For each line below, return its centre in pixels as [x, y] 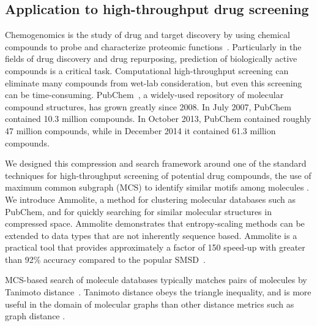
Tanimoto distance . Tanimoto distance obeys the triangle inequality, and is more [158, 292]
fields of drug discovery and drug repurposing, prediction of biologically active [151, 59]
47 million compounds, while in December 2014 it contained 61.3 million [140, 130]
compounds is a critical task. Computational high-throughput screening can [147, 70]
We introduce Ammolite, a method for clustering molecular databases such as [150, 199]
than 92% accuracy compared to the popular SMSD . [105, 259]
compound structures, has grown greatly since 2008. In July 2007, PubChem [148, 106]
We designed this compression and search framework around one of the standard [156, 163]
